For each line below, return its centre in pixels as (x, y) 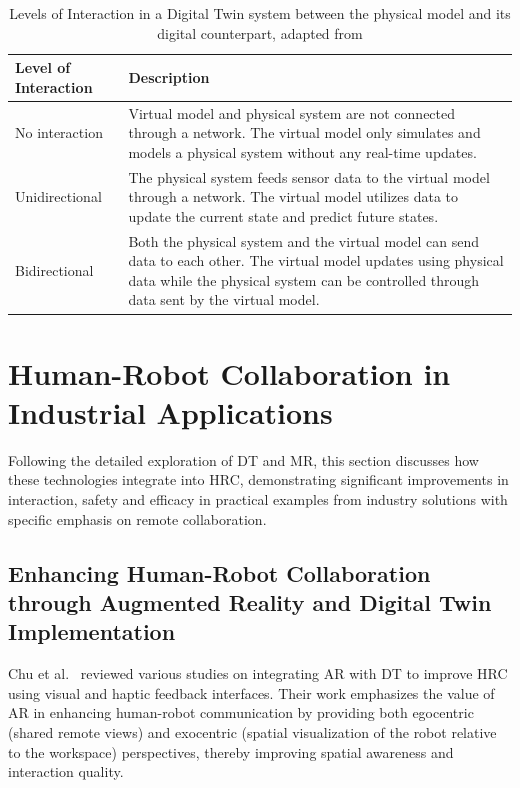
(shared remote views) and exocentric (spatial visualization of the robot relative (252, 732)
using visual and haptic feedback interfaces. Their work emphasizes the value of (251, 692)
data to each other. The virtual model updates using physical (316, 260)
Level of (43, 67)
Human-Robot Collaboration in (229, 372)
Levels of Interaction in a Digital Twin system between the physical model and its (260, 13)
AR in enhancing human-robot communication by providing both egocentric (241, 712)
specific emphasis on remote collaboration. (137, 518)
